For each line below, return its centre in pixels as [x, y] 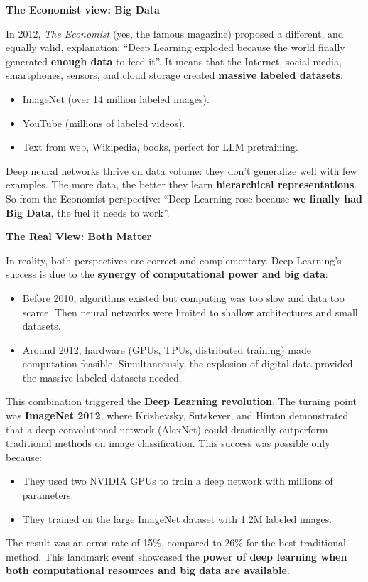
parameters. [48, 495]
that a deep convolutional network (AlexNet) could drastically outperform [167, 429]
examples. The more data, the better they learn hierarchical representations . [182, 184]
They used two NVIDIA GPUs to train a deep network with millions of [178, 481]
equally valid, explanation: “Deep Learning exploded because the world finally [175, 47]
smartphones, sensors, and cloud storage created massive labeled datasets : [174, 75]
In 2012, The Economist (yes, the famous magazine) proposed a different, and [175, 33]
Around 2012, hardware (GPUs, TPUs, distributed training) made [167, 349]
